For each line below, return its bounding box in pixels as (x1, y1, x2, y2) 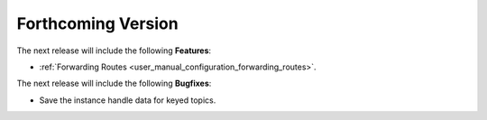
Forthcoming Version (16, 14, 179, 33)
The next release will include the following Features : (16, 45, 212, 56)
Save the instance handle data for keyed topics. (39, 95, 216, 106)
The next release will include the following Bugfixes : (16, 78, 212, 89)
